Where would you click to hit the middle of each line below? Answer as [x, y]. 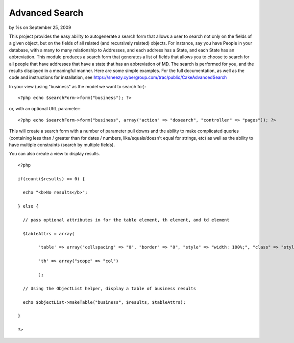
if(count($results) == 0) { [51, 179]
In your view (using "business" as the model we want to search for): [78, 86]
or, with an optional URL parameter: [45, 109]
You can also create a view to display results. [55, 154]
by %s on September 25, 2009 [40, 27]
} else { [28, 206]
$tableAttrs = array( [49, 233]
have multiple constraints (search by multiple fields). [62, 145]
